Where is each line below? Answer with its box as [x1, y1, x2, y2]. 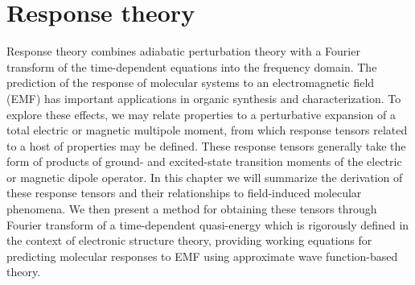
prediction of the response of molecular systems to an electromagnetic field [6, 74, 375, 91]
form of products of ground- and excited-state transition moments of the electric [6, 153, 402, 170]
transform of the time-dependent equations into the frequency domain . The [6, 58, 377, 75]
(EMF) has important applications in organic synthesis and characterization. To [6, 89, 401, 106]
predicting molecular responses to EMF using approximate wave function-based [6, 247, 398, 264]
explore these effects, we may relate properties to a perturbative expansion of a [6, 105, 396, 122]
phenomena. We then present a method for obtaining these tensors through [6, 200, 377, 217]
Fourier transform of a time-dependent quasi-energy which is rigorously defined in [6, 216, 409, 233]
